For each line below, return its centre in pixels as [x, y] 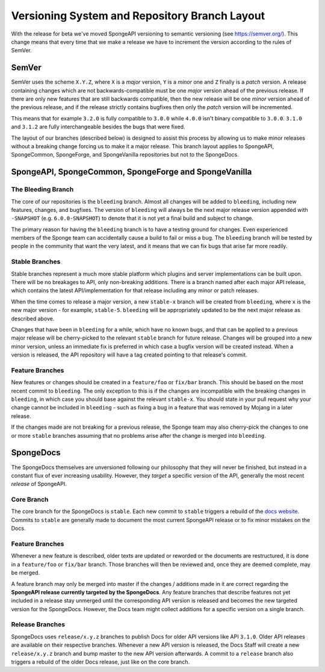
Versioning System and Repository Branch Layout [138, 16]
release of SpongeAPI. [39, 484]
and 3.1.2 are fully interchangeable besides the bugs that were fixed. [98, 127]
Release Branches [38, 624]
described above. [33, 319]
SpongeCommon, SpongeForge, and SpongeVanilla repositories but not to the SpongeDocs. [125, 155]
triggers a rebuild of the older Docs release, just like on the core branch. [100, 662]
